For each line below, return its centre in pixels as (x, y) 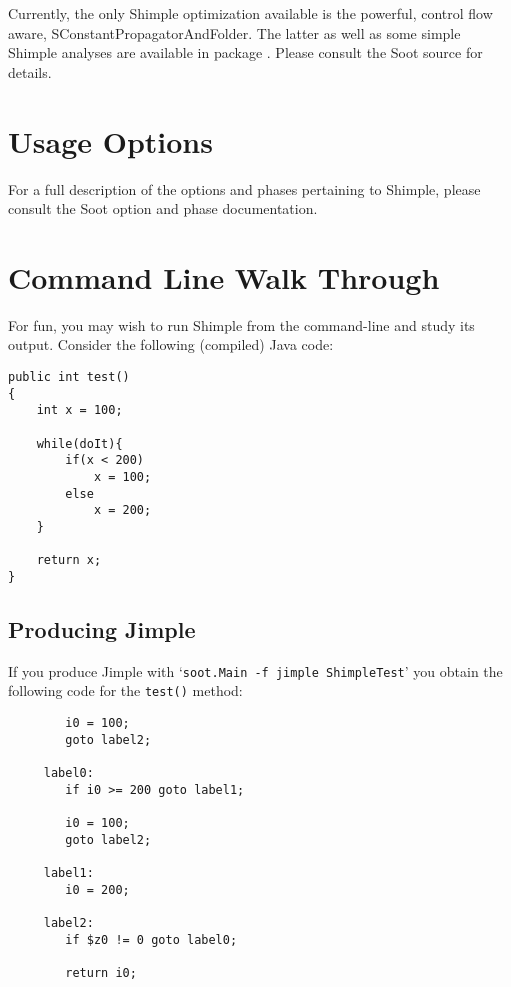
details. (30, 71)
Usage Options (110, 140)
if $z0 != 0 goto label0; (151, 939)
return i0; (101, 972)
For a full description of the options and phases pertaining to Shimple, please (244, 188)
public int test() (69, 377)
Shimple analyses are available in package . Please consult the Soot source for (245, 52)
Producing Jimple (102, 628)
